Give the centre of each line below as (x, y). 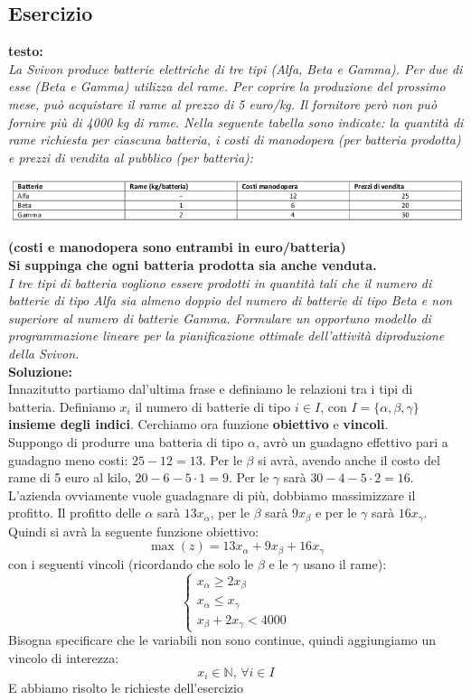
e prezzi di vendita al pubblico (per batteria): (131, 157)
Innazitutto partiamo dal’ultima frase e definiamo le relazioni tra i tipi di (211, 389)
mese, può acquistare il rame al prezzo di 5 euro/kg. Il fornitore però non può (223, 103)
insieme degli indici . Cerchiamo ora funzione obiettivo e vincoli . (198, 424)
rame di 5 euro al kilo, (70, 477)
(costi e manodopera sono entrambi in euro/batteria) (177, 247)
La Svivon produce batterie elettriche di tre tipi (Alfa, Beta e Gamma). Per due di (235, 68)
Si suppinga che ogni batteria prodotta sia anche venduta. (193, 265)
